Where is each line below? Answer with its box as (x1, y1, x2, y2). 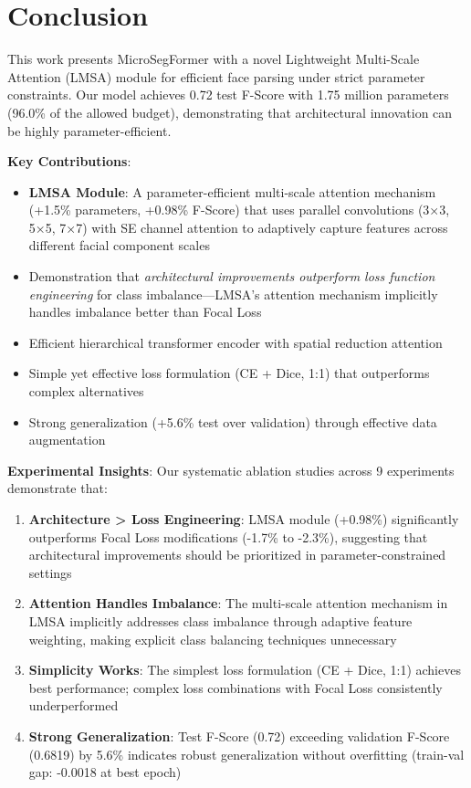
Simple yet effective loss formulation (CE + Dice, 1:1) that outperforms (28, 363, 430, 383)
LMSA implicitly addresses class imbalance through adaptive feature (28, 611, 413, 630)
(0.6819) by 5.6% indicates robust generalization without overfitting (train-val (28, 744, 465, 763)
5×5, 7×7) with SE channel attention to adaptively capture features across (28, 217, 448, 236)
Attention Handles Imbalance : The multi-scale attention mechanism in (28, 594, 448, 613)
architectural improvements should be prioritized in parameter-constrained (28, 545, 446, 564)
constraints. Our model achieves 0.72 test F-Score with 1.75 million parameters (7, 85, 449, 104)
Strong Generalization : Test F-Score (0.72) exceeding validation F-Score (28, 726, 450, 745)
